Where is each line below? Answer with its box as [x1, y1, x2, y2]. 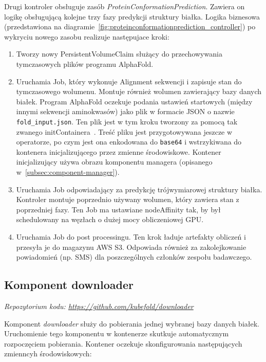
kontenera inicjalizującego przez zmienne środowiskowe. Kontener [16, 146, 221, 157]
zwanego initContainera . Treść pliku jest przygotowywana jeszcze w [16, 126, 233, 137]
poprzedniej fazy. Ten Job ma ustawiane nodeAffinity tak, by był [16, 204, 221, 214]
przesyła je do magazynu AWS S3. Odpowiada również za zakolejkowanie [16, 241, 246, 252]
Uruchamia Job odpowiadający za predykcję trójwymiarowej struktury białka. [16, 184, 262, 194]
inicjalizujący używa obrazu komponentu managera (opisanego [16, 156, 213, 167]
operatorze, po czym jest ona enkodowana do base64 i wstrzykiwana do [16, 136, 242, 147]
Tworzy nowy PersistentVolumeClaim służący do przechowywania [16, 48, 222, 59]
